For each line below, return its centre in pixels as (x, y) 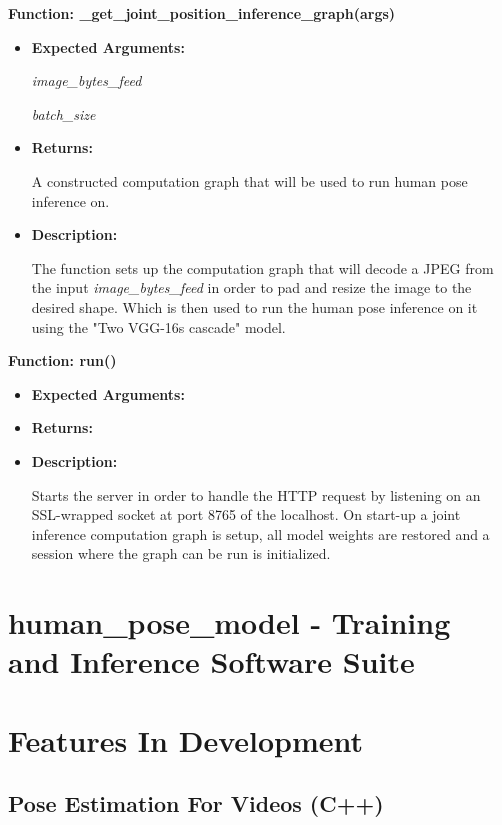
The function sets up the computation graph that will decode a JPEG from (262, 267)
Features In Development (186, 739)
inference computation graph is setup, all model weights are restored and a (260, 533)
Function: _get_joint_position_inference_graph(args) (202, 13)
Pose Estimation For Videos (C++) (196, 803)
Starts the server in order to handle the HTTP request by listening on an (256, 494)
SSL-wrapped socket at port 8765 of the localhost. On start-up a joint (246, 514)
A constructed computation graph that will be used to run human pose (249, 180)
